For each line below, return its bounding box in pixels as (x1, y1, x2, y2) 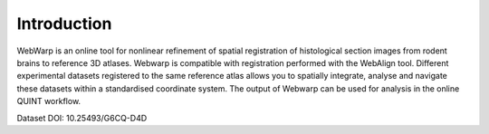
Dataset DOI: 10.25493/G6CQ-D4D (16, 112, 148, 123)
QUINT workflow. (16, 96, 81, 107)
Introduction (16, 14, 112, 33)
